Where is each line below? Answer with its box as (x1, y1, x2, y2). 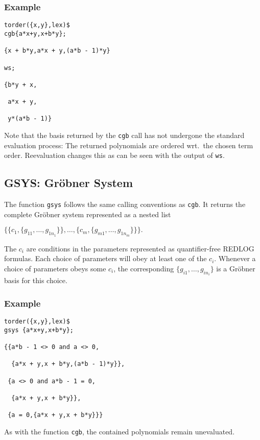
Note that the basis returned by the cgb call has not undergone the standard (4, 130, 245, 141)
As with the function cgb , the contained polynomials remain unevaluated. (4, 426, 235, 436)
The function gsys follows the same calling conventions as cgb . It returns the (4, 199, 246, 210)
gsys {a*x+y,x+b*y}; (4, 326, 74, 334)
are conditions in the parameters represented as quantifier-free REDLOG (26, 243, 254, 253)
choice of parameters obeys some (4, 263, 106, 273)
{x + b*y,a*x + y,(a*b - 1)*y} (4, 47, 110, 55)
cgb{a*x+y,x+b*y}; (4, 30, 66, 37)
